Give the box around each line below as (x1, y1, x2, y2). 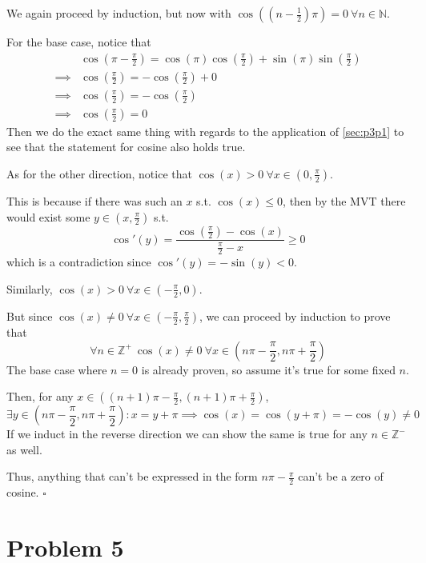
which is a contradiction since (6, 254, 151, 270)
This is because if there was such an (6, 192, 183, 209)
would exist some (6, 208, 90, 225)
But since (6, 307, 53, 324)
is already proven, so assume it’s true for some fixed (141, 361, 396, 377)
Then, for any (6, 388, 74, 405)
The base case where (6, 361, 107, 377)
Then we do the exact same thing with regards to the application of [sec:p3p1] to (6, 122, 404, 139)
